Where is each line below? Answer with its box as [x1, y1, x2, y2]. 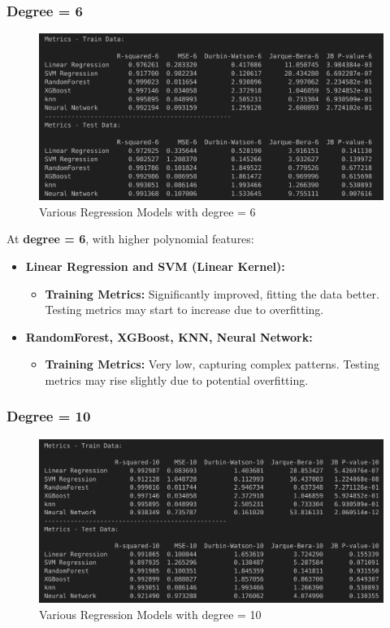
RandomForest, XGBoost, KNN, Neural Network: [25, 328, 313, 345]
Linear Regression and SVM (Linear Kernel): [25, 257, 285, 274]
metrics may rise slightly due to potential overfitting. [45, 371, 309, 388]
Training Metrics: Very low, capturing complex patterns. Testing [45, 355, 379, 373]
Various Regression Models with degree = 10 [39, 605, 262, 622]
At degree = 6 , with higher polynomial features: [6, 230, 254, 247]
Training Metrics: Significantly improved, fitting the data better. [45, 285, 379, 302]
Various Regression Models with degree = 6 [39, 203, 256, 220]
